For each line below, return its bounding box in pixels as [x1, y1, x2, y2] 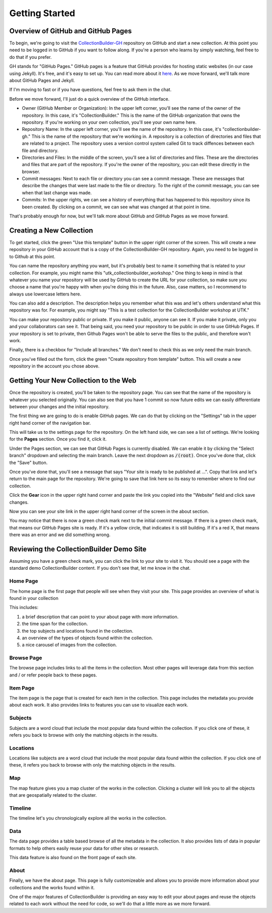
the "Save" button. [9, 460, 48, 466]
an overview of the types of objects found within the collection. [22, 635, 153, 641]
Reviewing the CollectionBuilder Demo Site [9, 545, 147, 553]
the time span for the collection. [22, 621, 88, 627]
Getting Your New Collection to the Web [9, 376, 137, 385]
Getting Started [9, 8, 76, 19]
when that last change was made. [22, 189, 92, 196]
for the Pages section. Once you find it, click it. [9, 436, 107, 442]
